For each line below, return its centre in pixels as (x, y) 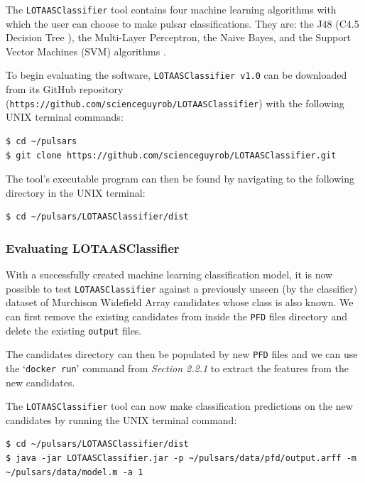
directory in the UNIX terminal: (76, 192)
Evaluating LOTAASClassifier (93, 248)
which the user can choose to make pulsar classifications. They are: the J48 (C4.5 (182, 23)
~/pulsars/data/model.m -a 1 (75, 472)
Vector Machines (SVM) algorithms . (86, 51)
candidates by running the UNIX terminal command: (121, 419)
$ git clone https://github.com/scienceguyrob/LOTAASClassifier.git (171, 155)
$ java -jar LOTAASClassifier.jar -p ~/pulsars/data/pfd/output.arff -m (181, 458)
